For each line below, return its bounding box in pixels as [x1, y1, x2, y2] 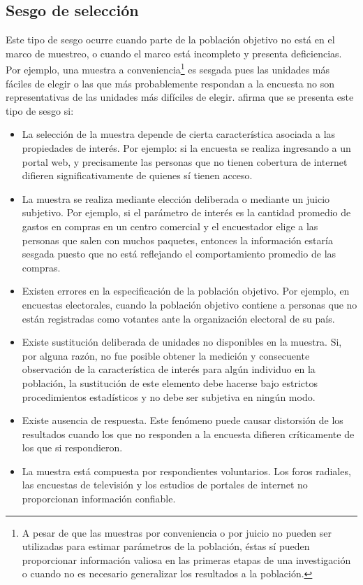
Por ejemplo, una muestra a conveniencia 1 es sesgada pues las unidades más [6, 60, 330, 77]
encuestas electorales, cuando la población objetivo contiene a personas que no [22, 297, 357, 311]
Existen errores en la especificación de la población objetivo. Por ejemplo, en [22, 283, 350, 298]
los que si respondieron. [22, 440, 123, 455]
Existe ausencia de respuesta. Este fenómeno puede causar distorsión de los [22, 413, 343, 428]
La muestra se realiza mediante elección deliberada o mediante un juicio [22, 191, 330, 206]
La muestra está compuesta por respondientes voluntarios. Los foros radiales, [22, 463, 351, 478]
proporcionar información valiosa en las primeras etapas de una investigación [22, 552, 351, 567]
